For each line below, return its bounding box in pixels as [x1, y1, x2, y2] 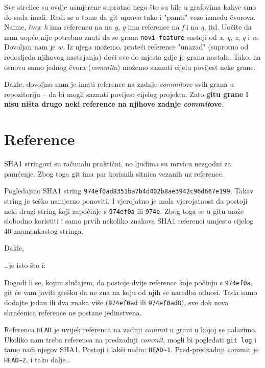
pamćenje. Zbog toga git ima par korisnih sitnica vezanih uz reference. [4, 168, 224, 179]
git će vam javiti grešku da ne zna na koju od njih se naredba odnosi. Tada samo [4, 287, 257, 298]
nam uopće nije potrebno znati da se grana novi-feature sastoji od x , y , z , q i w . [4, 31, 259, 42]
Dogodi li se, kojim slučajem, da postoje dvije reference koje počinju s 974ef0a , [4, 277, 253, 287]
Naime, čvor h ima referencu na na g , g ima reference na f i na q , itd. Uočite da [4, 21, 252, 32]
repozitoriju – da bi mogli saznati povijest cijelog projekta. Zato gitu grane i [4, 88, 248, 99]
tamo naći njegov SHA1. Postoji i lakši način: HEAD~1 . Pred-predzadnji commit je [4, 344, 259, 355]
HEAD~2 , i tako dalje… [4, 354, 70, 365]
